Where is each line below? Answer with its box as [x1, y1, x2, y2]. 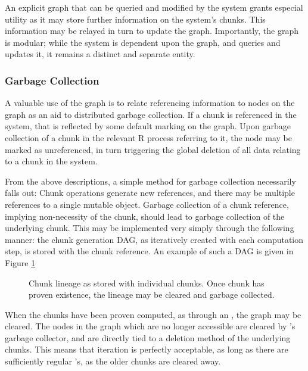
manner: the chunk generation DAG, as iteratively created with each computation [5, 233, 304, 245]
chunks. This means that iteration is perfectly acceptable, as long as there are [5, 343, 288, 356]
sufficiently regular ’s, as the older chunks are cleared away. [5, 355, 221, 367]
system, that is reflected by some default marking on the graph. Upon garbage [5, 120, 291, 132]
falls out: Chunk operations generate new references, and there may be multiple [5, 186, 295, 199]
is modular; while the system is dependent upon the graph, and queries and [5, 36, 281, 48]
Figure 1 [5, 256, 36, 269]
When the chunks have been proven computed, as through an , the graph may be [5, 308, 301, 320]
